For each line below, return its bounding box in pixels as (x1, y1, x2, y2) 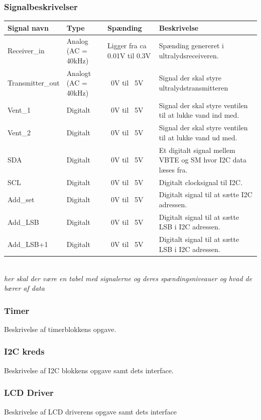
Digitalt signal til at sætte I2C (159, 189, 252, 200)
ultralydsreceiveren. (159, 50, 219, 60)
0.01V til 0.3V (107, 50, 151, 60)
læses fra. (159, 164, 188, 175)
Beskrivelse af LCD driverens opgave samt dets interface (4, 406, 177, 416)
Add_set (8, 194, 35, 205)
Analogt (66, 67, 91, 78)
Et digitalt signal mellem (159, 144, 235, 155)
